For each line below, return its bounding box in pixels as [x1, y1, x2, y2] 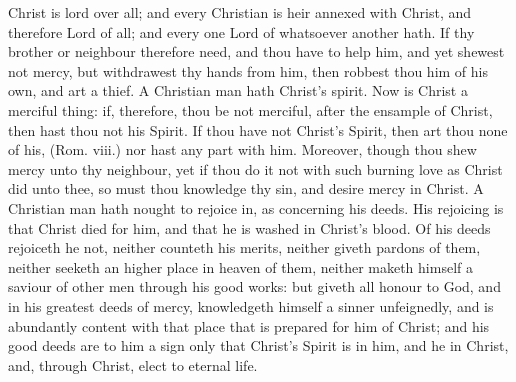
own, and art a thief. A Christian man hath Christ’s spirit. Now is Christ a [8, 80, 468, 101]
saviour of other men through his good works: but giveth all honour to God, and [8, 276, 501, 297]
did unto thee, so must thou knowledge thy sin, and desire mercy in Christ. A [8, 178, 484, 199]
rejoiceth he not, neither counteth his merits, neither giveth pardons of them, [8, 237, 481, 258]
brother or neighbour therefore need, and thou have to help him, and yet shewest [8, 41, 505, 62]
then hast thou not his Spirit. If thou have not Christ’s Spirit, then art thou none [8, 119, 508, 140]
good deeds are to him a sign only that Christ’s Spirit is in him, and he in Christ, [8, 335, 509, 356]
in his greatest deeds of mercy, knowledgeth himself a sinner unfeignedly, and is [8, 295, 494, 316]
